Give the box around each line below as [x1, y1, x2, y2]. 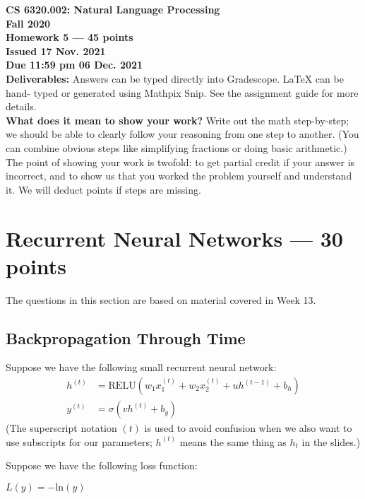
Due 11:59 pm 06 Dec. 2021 [6, 57, 143, 72]
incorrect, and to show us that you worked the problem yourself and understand [6, 168, 352, 183]
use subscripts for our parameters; [6, 434, 152, 449]
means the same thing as [179, 434, 287, 449]
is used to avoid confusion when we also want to [144, 421, 352, 435]
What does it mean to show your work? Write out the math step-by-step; [6, 112, 349, 127]
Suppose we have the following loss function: [6, 458, 198, 473]
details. [6, 99, 37, 114]
